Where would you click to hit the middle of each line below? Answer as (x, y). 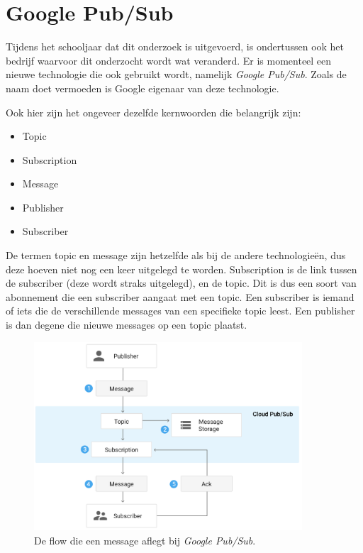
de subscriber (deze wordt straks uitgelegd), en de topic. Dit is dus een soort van (181, 283)
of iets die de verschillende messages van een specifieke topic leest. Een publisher (180, 311)
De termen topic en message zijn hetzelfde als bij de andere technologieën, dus (176, 255)
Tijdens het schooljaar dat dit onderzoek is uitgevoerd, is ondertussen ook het (175, 46)
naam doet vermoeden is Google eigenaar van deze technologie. (143, 88)
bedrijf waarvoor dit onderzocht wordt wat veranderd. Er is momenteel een (169, 60)
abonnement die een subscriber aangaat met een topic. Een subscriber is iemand (180, 296)
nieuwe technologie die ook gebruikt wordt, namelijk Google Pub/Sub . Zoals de (176, 74)
